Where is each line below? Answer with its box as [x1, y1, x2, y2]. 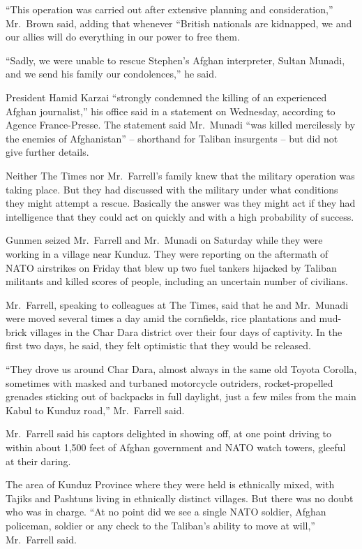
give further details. [6, 145, 89, 159]
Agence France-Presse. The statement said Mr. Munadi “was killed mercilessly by [6, 117, 356, 132]
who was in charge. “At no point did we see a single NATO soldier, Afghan [6, 504, 326, 519]
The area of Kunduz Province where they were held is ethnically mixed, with [6, 477, 335, 492]
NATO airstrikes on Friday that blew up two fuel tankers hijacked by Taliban [6, 260, 337, 274]
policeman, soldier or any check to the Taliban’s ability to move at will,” [6, 518, 315, 532]
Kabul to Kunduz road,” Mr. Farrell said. [6, 402, 185, 417]
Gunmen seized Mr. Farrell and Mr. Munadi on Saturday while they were [6, 233, 323, 247]
